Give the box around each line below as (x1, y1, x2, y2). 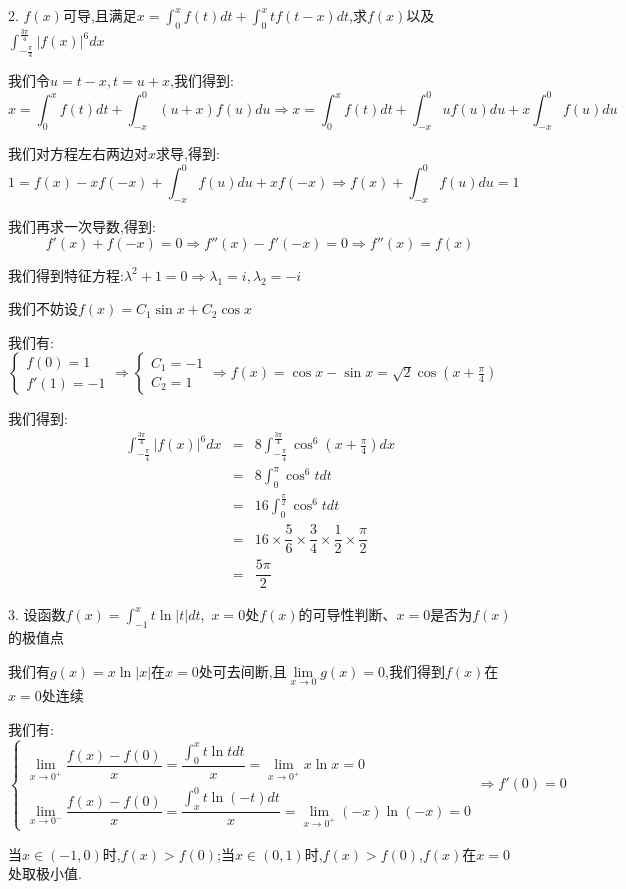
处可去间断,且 (198, 660, 287, 681)
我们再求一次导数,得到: (8, 216, 156, 237)
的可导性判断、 (298, 604, 397, 625)
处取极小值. (8, 863, 82, 884)
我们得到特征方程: (8, 264, 124, 285)
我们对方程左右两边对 (8, 143, 148, 164)
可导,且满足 (62, 5, 137, 25)
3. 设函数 (8, 604, 66, 625)
